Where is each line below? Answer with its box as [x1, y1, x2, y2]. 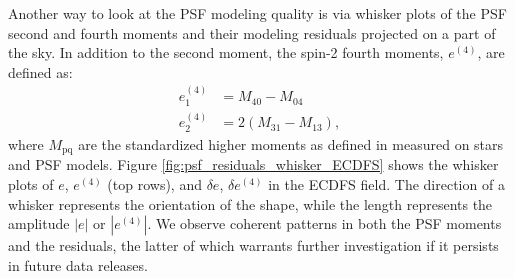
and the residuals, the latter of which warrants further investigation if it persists [8, 235, 499, 256]
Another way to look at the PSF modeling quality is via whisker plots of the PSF [8, 3, 507, 23]
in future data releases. [8, 254, 148, 275]
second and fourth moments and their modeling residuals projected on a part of [8, 22, 496, 43]
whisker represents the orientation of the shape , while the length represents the [8, 193, 493, 214]
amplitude [8, 213, 70, 234]
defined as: [8, 61, 73, 82]
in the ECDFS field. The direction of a [268, 173, 505, 194]
